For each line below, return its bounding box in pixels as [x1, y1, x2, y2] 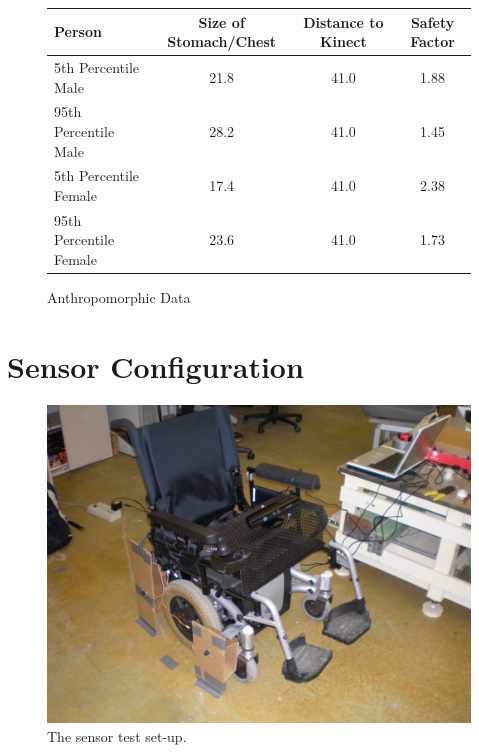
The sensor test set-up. [47, 726, 187, 747]
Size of [198, 11, 245, 32]
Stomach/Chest [167, 31, 277, 52]
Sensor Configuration [7, 345, 304, 386]
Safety [410, 11, 455, 32]
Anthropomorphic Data [47, 287, 191, 308]
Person [54, 21, 102, 42]
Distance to [303, 11, 384, 32]
